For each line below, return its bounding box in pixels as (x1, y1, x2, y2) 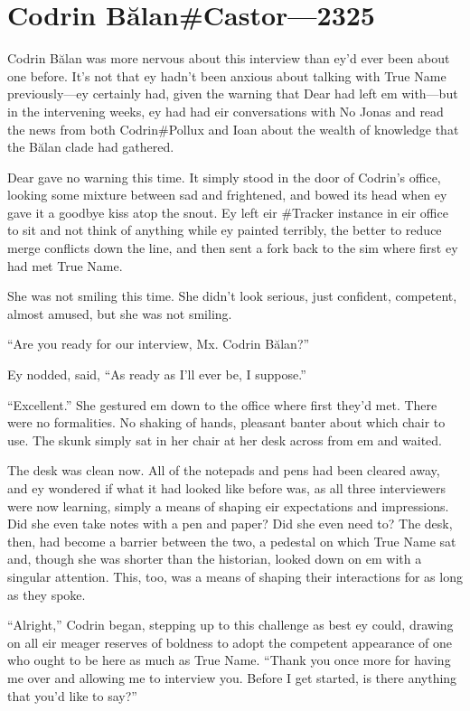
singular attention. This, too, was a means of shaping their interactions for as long (7, 566, 463, 585)
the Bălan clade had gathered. (7, 137, 174, 156)
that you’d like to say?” (7, 686, 137, 705)
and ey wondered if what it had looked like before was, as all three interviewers (7, 479, 446, 497)
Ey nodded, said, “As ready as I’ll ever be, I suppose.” (7, 365, 306, 384)
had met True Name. (7, 256, 123, 275)
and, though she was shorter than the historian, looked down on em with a (7, 549, 422, 568)
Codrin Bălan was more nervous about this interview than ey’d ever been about (7, 49, 450, 68)
